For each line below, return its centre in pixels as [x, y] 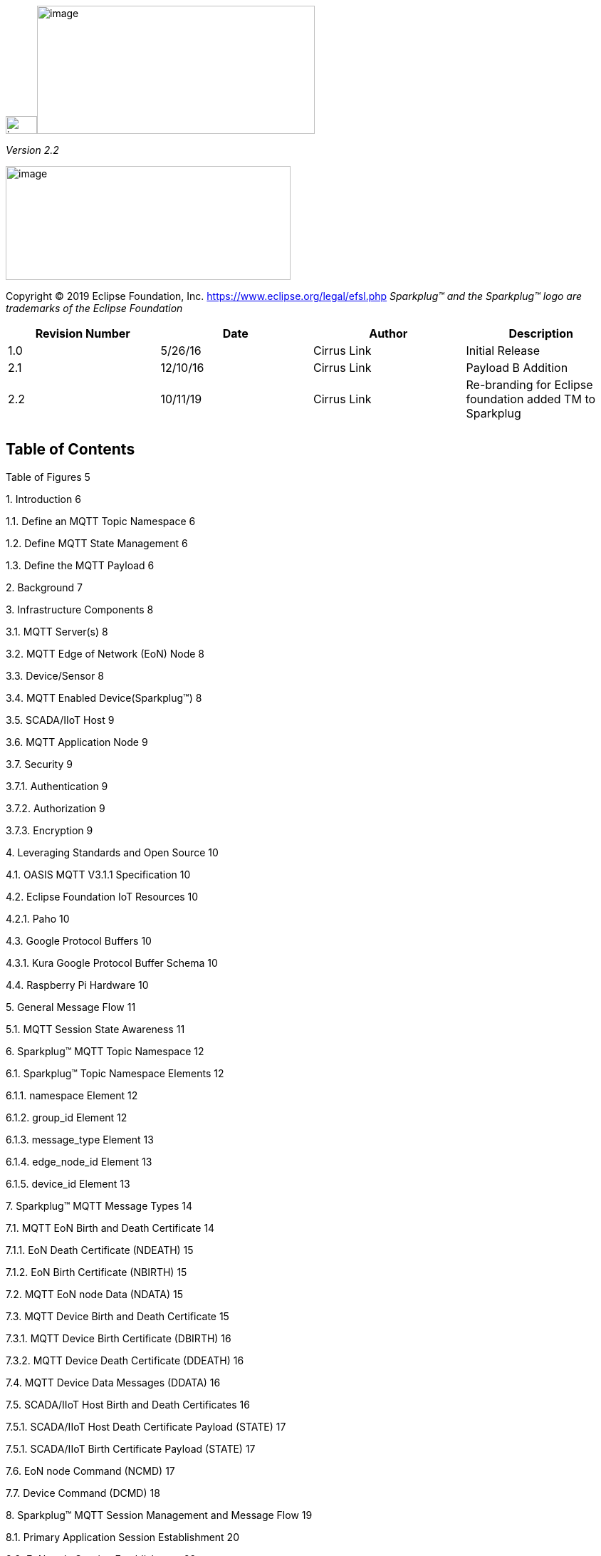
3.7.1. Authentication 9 [57, 786]
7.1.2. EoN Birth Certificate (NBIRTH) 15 [96, 1272]
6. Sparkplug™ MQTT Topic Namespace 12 [105, 1051]
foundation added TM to [531, 399]
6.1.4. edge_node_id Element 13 [79, 1161]
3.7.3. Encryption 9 [49, 830]
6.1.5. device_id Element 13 [68, 1183]
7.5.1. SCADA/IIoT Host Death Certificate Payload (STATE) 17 [146, 1426]
